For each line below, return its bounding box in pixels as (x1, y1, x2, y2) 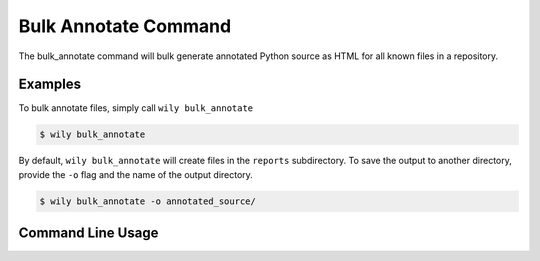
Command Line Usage (18, 225, 159, 242)
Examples (18, 76, 82, 93)
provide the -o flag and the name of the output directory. (18, 168, 254, 180)
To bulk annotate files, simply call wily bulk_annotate (18, 102, 254, 114)
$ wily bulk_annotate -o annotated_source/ (39, 195, 257, 207)
